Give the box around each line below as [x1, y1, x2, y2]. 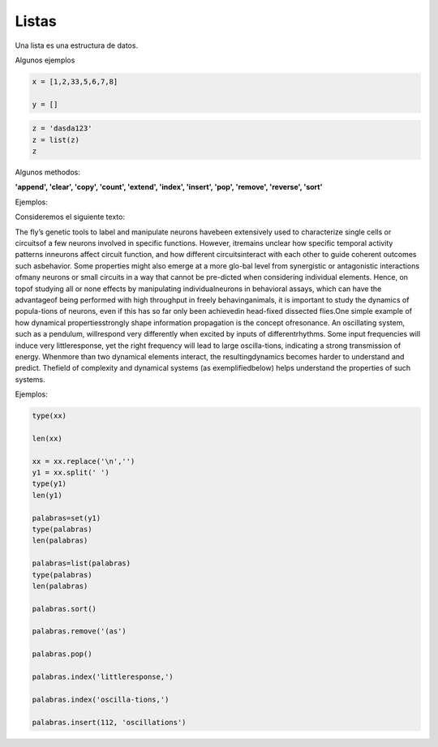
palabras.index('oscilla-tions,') [32, 694, 170, 704]
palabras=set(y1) [32, 513, 101, 522]
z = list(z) [32, 135, 80, 144]
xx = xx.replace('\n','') [32, 457, 135, 466]
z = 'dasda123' [32, 124, 92, 133]
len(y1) [32, 491, 62, 500]
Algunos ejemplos [15, 55, 75, 65]
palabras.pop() [32, 650, 92, 659]
